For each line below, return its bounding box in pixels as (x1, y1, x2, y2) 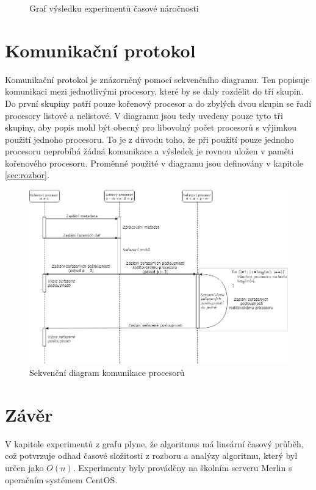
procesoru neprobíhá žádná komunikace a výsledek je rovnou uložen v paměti (5, 145, 294, 157)
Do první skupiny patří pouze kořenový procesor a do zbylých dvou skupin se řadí (5, 96, 312, 109)
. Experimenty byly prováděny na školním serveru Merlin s (73, 461, 292, 474)
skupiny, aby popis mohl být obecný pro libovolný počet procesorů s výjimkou (5, 121, 297, 134)
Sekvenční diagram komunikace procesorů (29, 366, 185, 379)
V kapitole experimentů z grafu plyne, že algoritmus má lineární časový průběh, (5, 437, 304, 450)
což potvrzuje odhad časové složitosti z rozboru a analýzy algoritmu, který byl (5, 449, 298, 462)
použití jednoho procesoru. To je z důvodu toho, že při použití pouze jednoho (5, 132, 294, 145)
